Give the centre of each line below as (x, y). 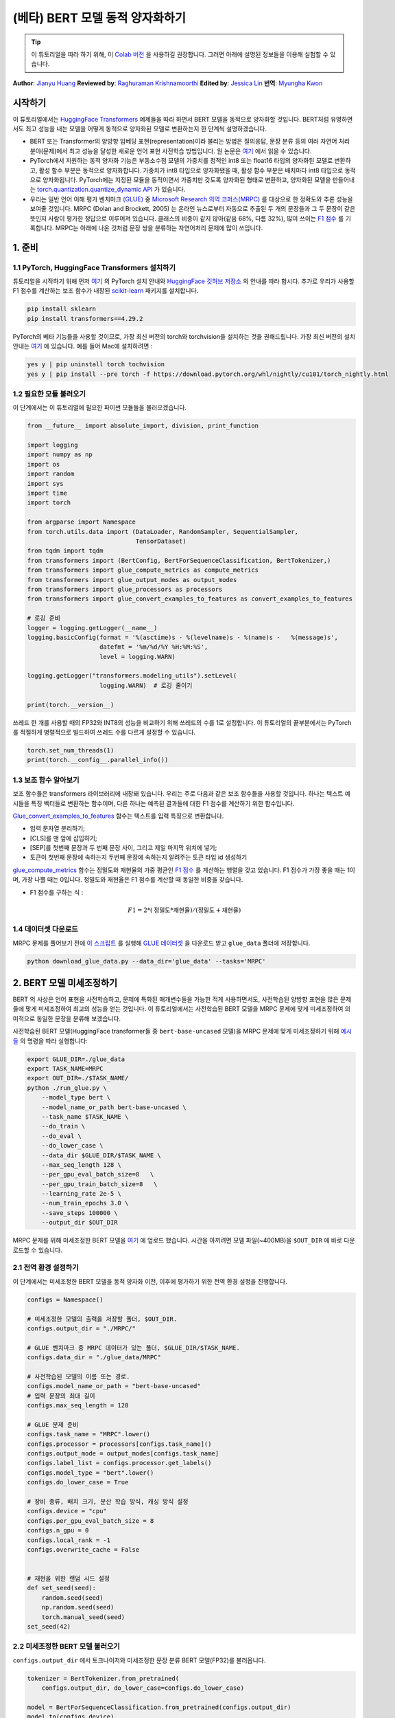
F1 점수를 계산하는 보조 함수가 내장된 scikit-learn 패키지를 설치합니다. (106, 291)
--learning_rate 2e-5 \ (81, 1194)
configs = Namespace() (65, 1299)
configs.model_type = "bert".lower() (91, 1473)
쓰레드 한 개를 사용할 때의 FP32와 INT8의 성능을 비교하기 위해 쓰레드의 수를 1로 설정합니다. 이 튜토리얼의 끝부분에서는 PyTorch (182, 722)
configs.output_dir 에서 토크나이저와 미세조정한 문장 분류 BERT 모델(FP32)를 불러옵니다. (139, 1660)
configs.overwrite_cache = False (83, 1549)
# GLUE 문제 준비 (53, 1425)
